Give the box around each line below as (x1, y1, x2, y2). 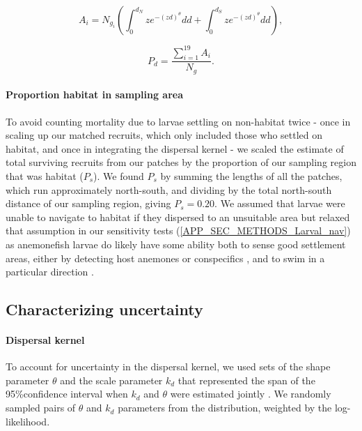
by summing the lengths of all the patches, (160, 168, 343, 183)
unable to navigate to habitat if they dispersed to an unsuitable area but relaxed (6, 209, 350, 224)
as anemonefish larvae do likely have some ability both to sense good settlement (6, 236, 346, 251)
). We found (93, 168, 144, 183)
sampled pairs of (6, 400, 76, 415)
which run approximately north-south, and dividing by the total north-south (6, 182, 332, 197)
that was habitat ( (6, 168, 84, 183)
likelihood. (6, 414, 50, 428)
